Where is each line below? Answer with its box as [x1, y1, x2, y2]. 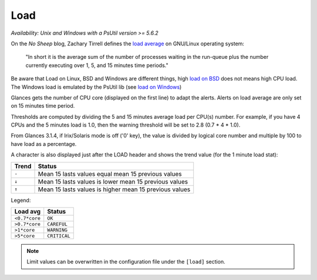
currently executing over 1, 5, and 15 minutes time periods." [25, 62, 168, 69]
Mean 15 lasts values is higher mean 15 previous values [38, 185, 191, 194]
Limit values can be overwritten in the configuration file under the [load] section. [26, 258, 225, 265]
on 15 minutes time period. [11, 102, 75, 109]
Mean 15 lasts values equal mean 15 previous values [38, 169, 182, 178]
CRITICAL [47, 233, 70, 239]
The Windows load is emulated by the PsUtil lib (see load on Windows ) [11, 83, 182, 91]
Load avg [14, 208, 41, 216]
